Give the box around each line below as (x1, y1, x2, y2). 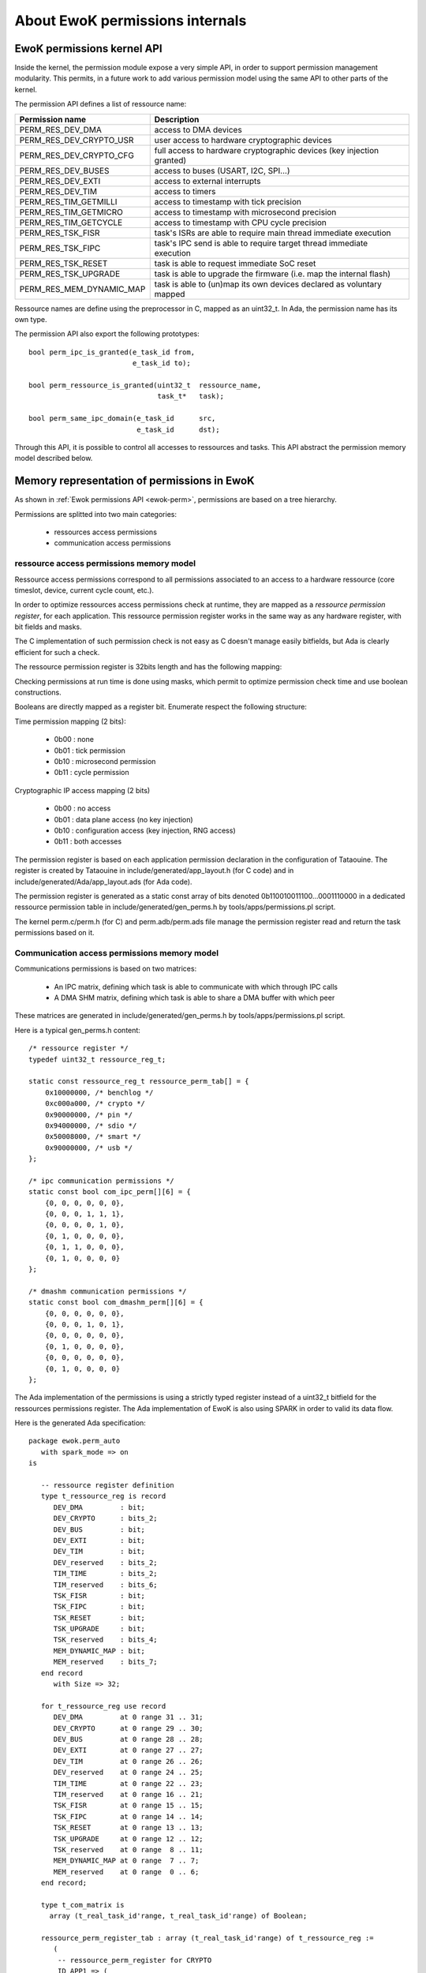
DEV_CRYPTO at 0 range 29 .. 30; (53, 1724, 204, 1732)
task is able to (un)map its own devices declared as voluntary (154, 279, 383, 290)
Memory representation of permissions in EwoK (14, 474, 256, 488)
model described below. (14, 454, 93, 463)
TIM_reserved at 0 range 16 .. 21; (53, 1790, 204, 1799)
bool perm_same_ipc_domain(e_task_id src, (28, 414, 216, 423)
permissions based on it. (14, 928, 95, 938)
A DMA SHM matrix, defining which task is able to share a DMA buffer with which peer (54, 993, 335, 1002)
